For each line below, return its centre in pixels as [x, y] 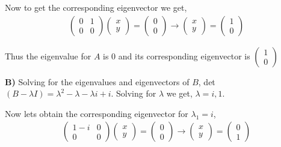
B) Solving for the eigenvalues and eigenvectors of [97, 81]
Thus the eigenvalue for [48, 55]
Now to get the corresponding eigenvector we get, [96, 7]
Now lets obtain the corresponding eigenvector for [97, 113]
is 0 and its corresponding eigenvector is [177, 55]
